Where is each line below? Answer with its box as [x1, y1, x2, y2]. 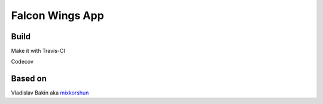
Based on [11, 74, 47, 84]
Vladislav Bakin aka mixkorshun [11, 89, 89, 96]
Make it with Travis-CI [11, 48, 65, 55]
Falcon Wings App [11, 9, 104, 22]
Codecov [11, 58, 34, 65]
